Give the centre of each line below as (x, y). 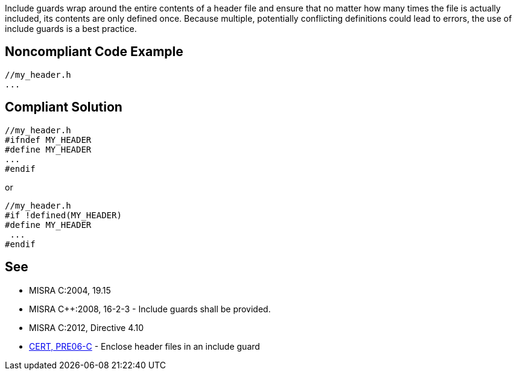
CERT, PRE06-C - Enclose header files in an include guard (144, 346)
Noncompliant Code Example (94, 52)
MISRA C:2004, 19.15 (70, 290)
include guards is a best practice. (71, 29)
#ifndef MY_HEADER (48, 140)
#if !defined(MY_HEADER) (63, 215)
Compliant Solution (64, 107)
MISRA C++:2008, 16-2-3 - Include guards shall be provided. (150, 309)
